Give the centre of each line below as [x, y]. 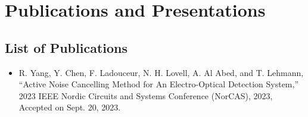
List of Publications [66, 47]
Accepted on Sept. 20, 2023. [70, 107]
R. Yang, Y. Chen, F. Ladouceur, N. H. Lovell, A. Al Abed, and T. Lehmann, [161, 72]
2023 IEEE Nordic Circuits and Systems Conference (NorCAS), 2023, [146, 95]
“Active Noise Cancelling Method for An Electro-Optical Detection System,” [159, 84]
